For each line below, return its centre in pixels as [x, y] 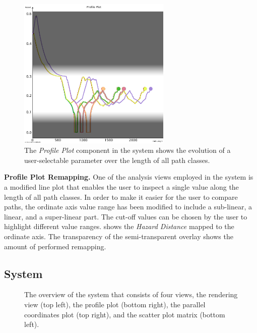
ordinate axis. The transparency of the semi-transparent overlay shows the [119, 236]
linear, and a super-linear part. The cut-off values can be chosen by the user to [126, 216]
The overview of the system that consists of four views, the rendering [131, 294]
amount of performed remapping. [55, 246]
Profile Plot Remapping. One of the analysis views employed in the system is [129, 177]
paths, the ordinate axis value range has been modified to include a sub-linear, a [128, 207]
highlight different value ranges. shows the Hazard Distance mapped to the [119, 226]
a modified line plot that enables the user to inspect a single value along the [121, 186]
